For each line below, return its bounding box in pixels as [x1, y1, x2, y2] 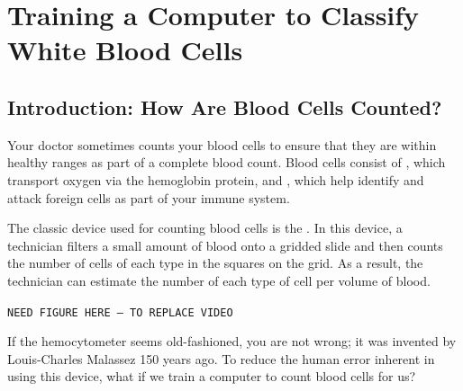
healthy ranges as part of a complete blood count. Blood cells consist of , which [7, 153, 446, 172]
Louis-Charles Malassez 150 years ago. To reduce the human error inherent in [7, 349, 435, 368]
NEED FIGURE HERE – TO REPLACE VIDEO [7, 306, 233, 319]
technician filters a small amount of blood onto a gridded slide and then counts [7, 235, 443, 254]
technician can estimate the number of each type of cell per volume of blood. [7, 271, 431, 289]
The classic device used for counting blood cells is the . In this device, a [7, 218, 403, 237]
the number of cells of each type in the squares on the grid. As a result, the [7, 253, 423, 272]
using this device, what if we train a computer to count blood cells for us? [7, 367, 416, 386]
